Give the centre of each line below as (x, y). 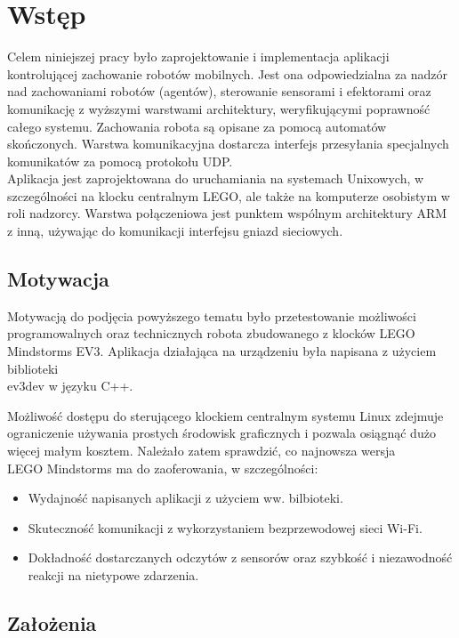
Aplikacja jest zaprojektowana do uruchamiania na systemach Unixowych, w (216, 178)
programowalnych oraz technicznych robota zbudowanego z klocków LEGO (211, 333)
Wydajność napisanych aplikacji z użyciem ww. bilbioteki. (185, 498)
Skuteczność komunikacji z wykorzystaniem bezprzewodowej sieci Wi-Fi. (225, 527)
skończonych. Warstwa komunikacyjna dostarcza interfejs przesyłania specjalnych (228, 144)
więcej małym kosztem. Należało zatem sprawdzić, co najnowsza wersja (201, 451)
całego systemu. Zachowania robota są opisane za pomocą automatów (197, 126)
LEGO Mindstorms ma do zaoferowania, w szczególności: (163, 468)
